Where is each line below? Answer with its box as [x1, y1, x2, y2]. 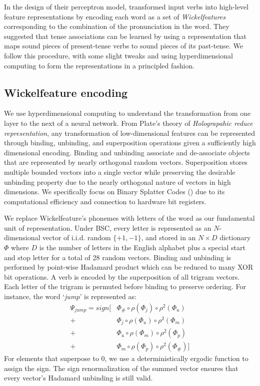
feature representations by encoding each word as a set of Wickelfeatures [4, 11, 226, 21]
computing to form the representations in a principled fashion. [4, 60, 195, 70]
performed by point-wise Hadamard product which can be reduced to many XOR [4, 262, 253, 272]
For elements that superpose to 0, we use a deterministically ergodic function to [4, 353, 248, 364]
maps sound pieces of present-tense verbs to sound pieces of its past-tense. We [4, 40, 243, 51]
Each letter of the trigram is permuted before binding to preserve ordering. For [4, 281, 246, 292]
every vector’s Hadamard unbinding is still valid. [4, 373, 153, 383]
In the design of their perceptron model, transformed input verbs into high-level [4, 1, 248, 11]
